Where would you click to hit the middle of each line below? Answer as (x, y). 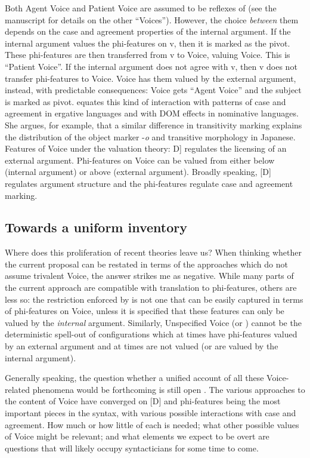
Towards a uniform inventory (96, 227)
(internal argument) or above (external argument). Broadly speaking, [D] (138, 172)
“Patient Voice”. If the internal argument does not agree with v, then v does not (151, 66)
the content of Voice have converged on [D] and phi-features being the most (143, 401)
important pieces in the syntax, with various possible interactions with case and (151, 413)
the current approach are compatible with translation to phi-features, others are (151, 288)
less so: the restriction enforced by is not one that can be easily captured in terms (154, 299)
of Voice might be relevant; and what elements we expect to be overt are (137, 436)
